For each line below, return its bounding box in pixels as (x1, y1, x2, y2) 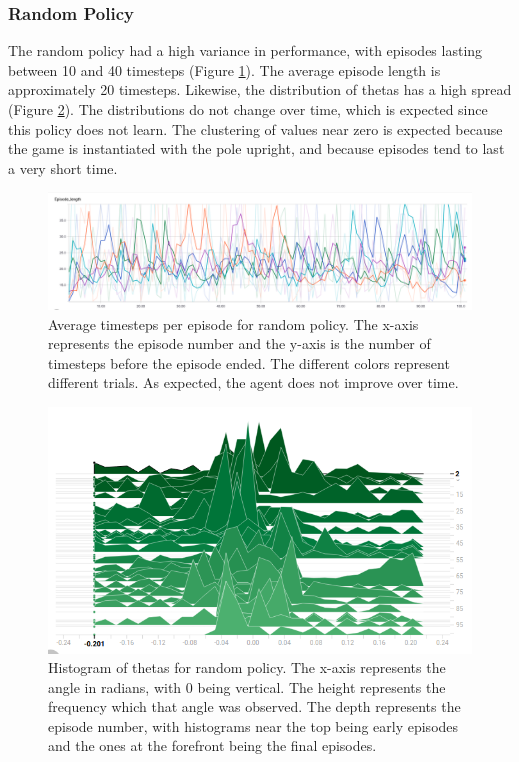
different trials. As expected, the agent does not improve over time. (48, 372, 459, 393)
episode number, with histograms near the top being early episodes (48, 715, 459, 736)
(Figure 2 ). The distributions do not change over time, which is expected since (8, 99, 488, 119)
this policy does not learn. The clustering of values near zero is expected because (8, 118, 503, 139)
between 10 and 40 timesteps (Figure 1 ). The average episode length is (8, 59, 441, 80)
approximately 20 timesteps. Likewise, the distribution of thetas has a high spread (8, 79, 512, 100)
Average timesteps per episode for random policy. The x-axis (48, 313, 419, 334)
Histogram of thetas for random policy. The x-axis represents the (48, 657, 446, 678)
